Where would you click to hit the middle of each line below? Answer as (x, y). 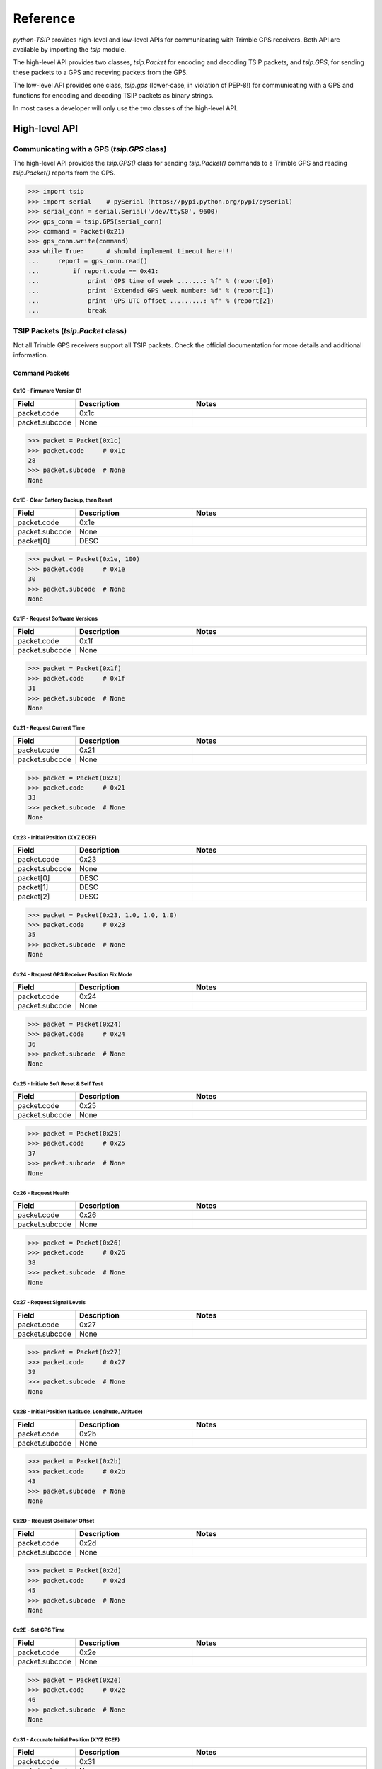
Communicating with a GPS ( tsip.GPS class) (90, 149)
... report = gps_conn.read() (88, 261)
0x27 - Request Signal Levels (50, 1303)
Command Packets (41, 373)
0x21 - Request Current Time (49, 728)
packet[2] (34, 897)
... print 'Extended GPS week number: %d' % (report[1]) (151, 291)
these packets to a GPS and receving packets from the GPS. (101, 72)
